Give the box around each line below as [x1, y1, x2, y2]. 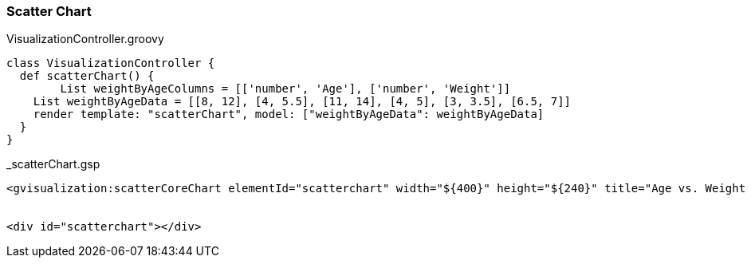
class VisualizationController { [6, 57, 215, 70]
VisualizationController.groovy [6, 32, 164, 46]
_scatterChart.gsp [6, 157, 100, 171]
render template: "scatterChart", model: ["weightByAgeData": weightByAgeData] [33, 108, 545, 121]
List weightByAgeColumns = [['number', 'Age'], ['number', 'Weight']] [60, 82, 511, 96]
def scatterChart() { [19, 69, 155, 83]
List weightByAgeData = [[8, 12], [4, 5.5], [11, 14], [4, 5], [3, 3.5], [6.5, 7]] [33, 95, 572, 108]
